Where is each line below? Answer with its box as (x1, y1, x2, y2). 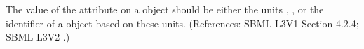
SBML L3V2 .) (6, 29, 70, 44)
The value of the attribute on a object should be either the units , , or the (6, 2, 324, 16)
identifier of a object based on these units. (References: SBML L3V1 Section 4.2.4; (6, 15, 359, 30)
